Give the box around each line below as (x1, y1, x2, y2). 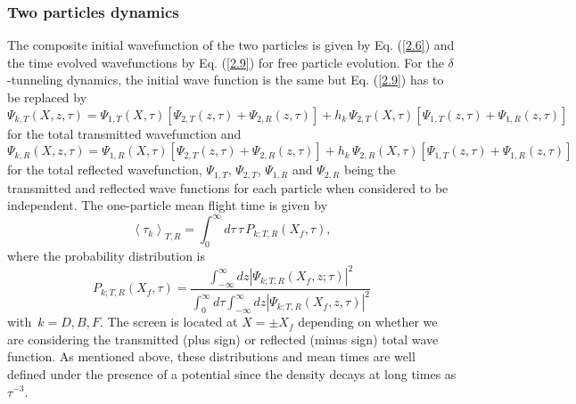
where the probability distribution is (7, 246, 205, 265)
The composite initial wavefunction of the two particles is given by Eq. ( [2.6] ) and (7, 36, 455, 54)
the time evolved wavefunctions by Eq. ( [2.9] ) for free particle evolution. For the (7, 53, 444, 71)
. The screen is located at (99, 312, 238, 331)
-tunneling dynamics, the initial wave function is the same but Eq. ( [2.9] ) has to (7, 70, 444, 89)
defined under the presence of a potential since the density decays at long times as (7, 364, 457, 383)
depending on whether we (298, 312, 438, 331)
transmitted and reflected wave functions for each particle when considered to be (7, 178, 448, 197)
